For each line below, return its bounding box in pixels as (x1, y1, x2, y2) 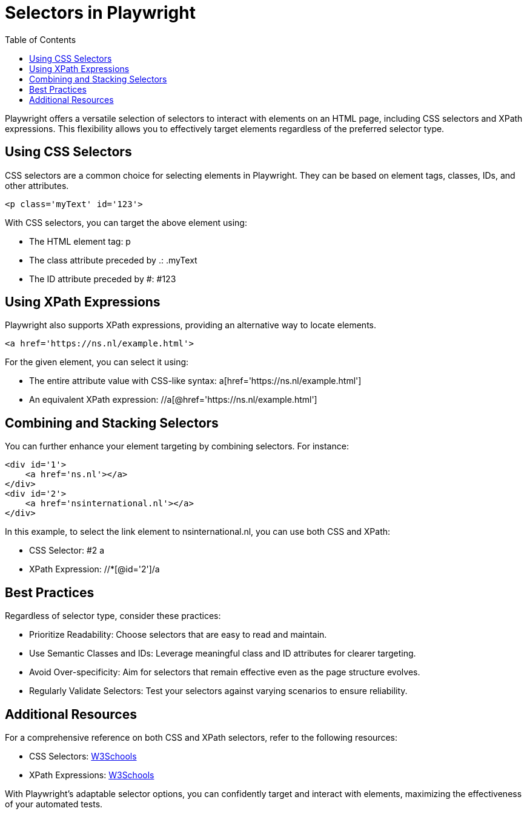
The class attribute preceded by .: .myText (29, 254, 197, 265)
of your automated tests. (5, 798, 103, 809)
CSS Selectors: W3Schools (29, 750, 137, 761)
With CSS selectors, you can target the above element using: (5, 217, 247, 228)
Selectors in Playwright (5, 2, 196, 23)
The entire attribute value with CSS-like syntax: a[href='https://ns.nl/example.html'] (29, 376, 362, 386)
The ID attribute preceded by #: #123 (29, 273, 176, 284)
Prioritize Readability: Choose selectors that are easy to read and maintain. (29, 629, 327, 640)
